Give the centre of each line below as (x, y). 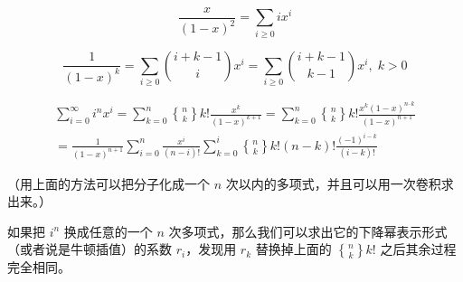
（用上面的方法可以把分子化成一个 (109, 183)
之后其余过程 (418, 249)
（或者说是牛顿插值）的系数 (90, 249)
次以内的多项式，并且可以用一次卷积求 (340, 183)
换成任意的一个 (108, 231)
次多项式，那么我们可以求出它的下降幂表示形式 (308, 231)
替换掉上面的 (293, 249)
